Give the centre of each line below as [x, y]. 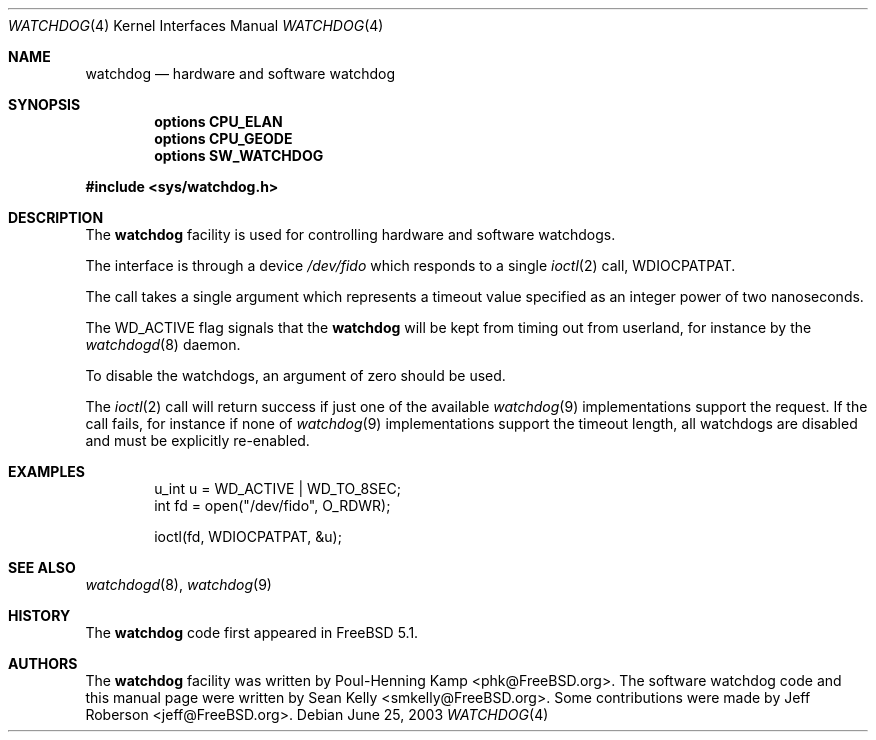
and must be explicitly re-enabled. [197, 440]
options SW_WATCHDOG [239, 155]
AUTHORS [43, 663]
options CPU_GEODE [223, 138]
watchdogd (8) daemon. [163, 344]
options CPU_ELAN [218, 121]
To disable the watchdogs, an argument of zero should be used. [295, 375]
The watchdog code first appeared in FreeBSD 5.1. [252, 632]
